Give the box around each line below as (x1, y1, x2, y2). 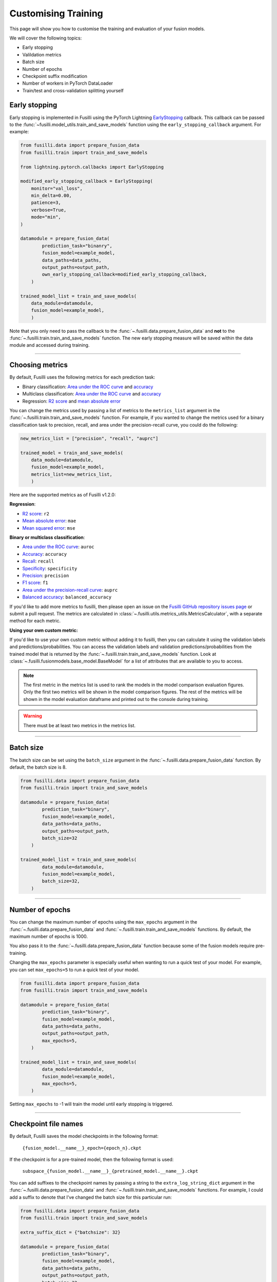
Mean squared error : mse (22, 525, 75, 531)
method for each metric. (9, 618, 61, 624)
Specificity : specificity (22, 565, 77, 571)
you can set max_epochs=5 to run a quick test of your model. (9, 967, 140, 973)
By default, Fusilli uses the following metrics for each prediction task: (9, 374, 155, 380)
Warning (23, 713, 42, 719)
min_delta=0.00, (31, 193, 72, 198)
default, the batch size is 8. (9, 764, 67, 770)
